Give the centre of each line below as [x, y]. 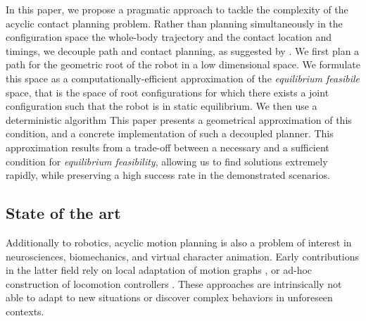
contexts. [25, 311]
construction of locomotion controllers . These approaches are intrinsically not [174, 283]
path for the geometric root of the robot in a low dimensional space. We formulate [183, 64]
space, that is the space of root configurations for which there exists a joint [168, 92]
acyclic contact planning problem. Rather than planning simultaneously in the [174, 23]
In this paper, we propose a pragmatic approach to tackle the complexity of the [177, 9]
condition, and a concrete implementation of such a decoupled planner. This [170, 133]
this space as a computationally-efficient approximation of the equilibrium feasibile [183, 78]
